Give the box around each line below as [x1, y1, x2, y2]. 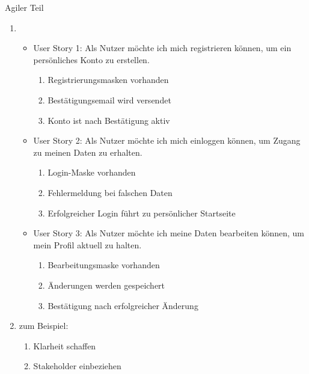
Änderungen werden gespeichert [47, 278, 165, 291]
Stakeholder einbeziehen [33, 360, 121, 372]
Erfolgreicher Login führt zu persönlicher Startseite [47, 206, 236, 219]
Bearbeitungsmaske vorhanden [47, 259, 160, 271]
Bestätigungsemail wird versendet [47, 93, 171, 106]
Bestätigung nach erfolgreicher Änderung [47, 299, 198, 311]
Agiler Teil [5, 1, 44, 13]
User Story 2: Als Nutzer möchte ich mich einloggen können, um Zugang [33, 134, 301, 147]
